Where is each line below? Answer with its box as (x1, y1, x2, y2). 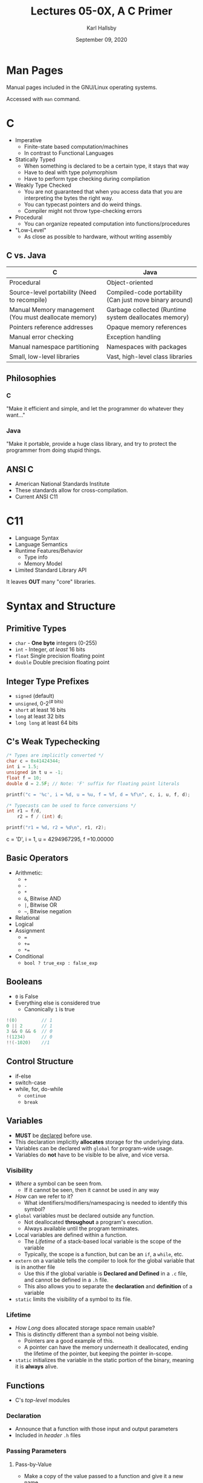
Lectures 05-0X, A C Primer (30, 4, 173, 18)
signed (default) (14, 692, 54, 699)
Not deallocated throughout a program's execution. (24, 1219, 153, 1225)
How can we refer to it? (14, 1193, 74, 1200)
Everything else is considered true (14, 999, 101, 1006)
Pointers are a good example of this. (24, 1337, 115, 1344)
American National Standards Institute (14, 480, 110, 487)
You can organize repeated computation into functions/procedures (24, 220, 190, 227)
